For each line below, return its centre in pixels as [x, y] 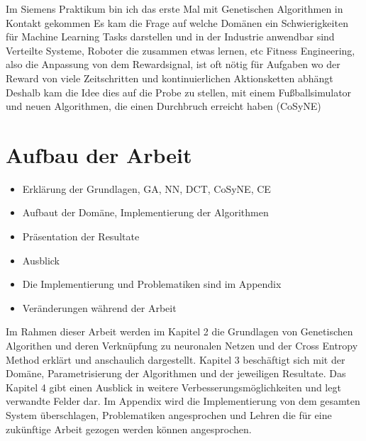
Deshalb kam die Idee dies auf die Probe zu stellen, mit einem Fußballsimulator [179, 92]
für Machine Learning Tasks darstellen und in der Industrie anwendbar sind [170, 37]
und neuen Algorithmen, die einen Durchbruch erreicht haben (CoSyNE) [163, 106]
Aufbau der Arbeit [99, 154]
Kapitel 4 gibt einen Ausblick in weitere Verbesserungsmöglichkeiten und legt [173, 387]
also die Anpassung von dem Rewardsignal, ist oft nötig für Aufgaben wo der [173, 64]
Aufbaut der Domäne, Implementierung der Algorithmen [145, 212]
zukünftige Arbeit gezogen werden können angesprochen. [129, 429]
